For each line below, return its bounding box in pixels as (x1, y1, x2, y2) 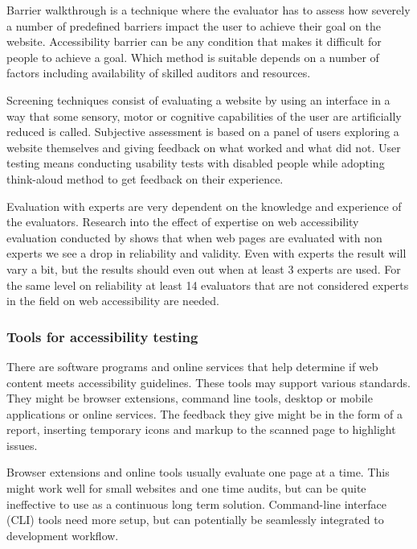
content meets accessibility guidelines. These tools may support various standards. (6, 374, 411, 390)
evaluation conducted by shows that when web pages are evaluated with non (6, 229, 382, 246)
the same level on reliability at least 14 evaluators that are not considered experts (6, 276, 409, 293)
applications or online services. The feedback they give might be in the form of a (6, 405, 403, 422)
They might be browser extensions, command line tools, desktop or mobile (6, 390, 373, 407)
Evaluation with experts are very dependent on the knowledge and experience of (6, 197, 402, 214)
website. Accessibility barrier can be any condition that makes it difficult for (6, 33, 382, 50)
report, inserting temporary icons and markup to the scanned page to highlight (6, 421, 396, 438)
